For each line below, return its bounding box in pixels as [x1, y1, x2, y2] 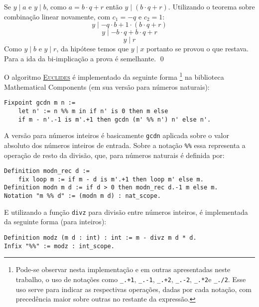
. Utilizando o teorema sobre [168, 1, 255, 11]
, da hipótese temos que [56, 43, 129, 54]
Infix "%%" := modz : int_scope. [4, 242, 115, 250]
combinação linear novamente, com [4, 11, 111, 21]
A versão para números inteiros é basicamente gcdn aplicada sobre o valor [4, 130, 229, 141]
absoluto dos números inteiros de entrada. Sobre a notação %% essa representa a [4, 140, 246, 150]
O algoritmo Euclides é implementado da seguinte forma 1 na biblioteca [4, 70, 224, 82]
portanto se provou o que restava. [146, 43, 249, 54]
